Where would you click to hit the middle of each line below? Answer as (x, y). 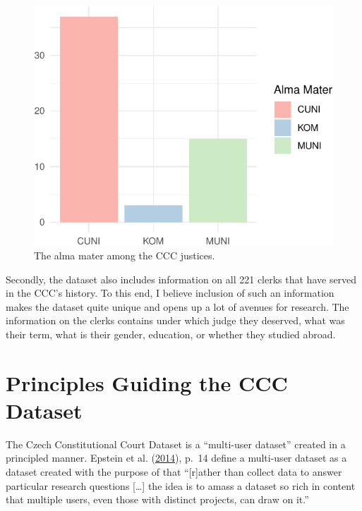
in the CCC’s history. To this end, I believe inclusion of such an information (170, 293)
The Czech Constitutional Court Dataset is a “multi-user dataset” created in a (176, 444)
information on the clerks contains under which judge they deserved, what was (175, 320)
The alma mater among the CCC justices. (125, 255)
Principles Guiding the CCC (147, 382)
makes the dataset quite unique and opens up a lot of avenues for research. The (177, 306)
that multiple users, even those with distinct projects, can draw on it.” (157, 499)
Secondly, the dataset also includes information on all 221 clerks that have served (181, 279)
